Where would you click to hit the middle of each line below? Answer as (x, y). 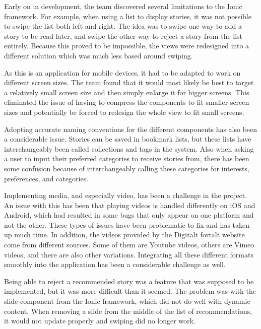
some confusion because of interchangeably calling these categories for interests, (127, 168)
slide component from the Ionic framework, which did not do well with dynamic (127, 301)
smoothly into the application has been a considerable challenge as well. (115, 264)
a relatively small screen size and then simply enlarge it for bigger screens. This (127, 92)
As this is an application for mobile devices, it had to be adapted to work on (122, 72)
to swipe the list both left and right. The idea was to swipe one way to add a (123, 26)
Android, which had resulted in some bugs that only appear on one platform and (129, 215)
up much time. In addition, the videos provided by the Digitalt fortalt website (124, 235)
